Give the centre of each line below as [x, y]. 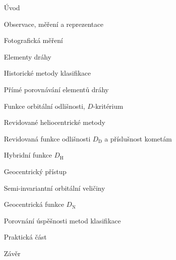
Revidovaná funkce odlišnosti [47, 138]
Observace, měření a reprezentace [54, 24]
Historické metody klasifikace [48, 73]
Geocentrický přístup [35, 171]
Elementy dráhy [28, 56]
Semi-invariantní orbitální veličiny [55, 188]
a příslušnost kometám [138, 138]
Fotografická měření [33, 40]
